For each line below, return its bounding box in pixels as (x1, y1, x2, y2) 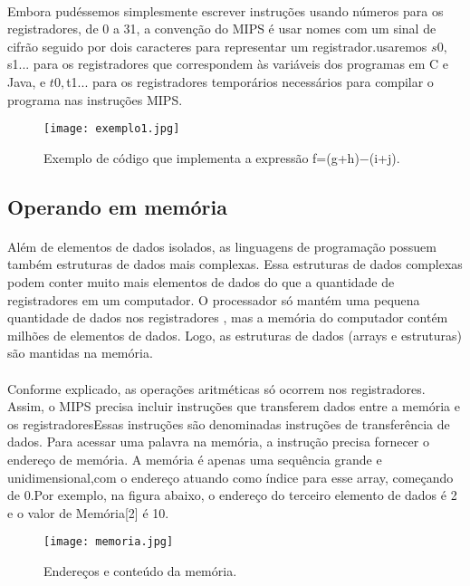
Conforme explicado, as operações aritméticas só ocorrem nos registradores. (7, 379, 426, 398)
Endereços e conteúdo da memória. (43, 561, 237, 580)
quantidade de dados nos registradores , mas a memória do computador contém (7, 308, 448, 327)
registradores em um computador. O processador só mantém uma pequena (7, 290, 420, 309)
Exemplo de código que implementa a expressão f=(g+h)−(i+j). (43, 148, 400, 167)
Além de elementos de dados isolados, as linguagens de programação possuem (7, 236, 436, 255)
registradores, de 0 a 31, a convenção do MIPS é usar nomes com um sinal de (7, 19, 436, 38)
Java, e (7, 72, 46, 91)
